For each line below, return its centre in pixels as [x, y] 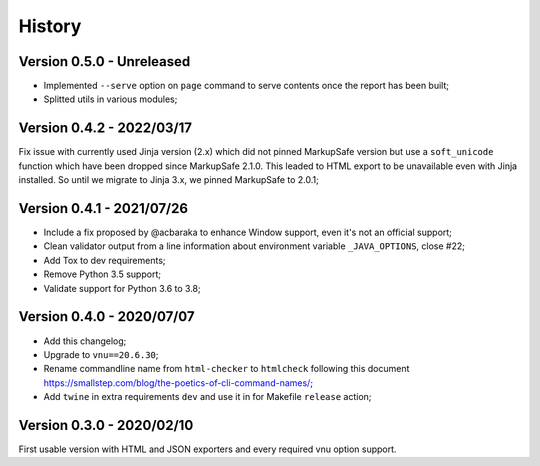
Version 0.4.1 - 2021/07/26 [103, 208]
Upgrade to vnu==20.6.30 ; [101, 354]
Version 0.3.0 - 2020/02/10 [106, 425]
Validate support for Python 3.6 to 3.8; [122, 288]
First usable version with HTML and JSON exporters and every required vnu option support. [207, 449]
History [50, 26]
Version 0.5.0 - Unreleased [104, 61]
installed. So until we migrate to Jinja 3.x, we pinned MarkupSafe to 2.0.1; [168, 180]
